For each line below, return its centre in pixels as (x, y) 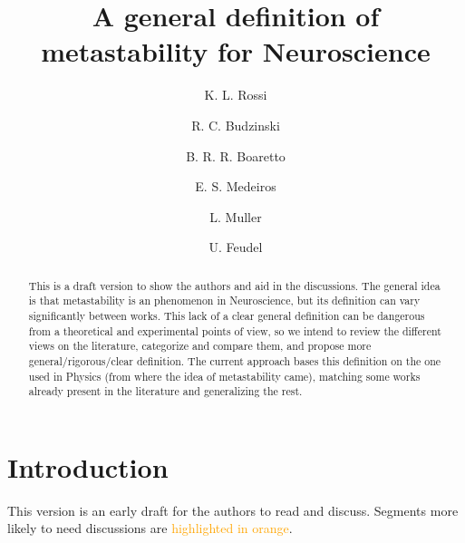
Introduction (88, 466)
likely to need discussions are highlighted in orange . (150, 528)
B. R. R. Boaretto (236, 155)
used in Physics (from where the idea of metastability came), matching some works (224, 376)
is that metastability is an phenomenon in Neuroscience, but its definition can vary (224, 301)
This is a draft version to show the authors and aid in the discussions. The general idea (234, 285)
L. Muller (236, 216)
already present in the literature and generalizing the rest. (165, 391)
